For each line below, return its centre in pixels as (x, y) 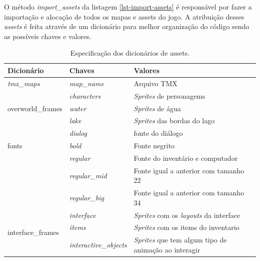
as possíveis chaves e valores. (48, 36)
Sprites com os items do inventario (186, 227)
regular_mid (88, 175)
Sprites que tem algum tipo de (180, 240)
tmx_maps (24, 83)
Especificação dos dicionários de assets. (130, 53)
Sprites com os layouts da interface (187, 215)
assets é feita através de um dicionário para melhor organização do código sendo (127, 26)
